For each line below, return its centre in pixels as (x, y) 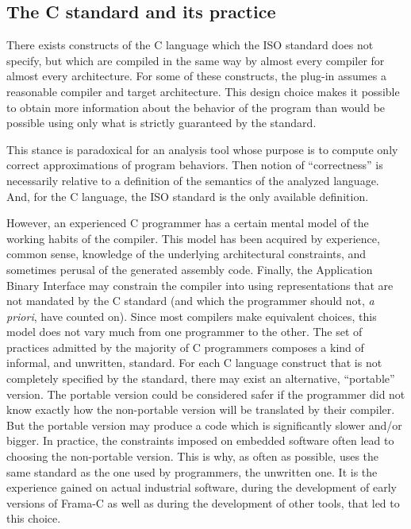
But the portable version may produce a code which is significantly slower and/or (204, 425)
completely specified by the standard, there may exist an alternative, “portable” (201, 378)
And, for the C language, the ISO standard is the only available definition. (188, 196)
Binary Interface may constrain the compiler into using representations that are (200, 285)
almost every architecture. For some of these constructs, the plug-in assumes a (196, 76)
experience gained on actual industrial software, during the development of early (202, 487)
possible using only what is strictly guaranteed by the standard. (161, 123)
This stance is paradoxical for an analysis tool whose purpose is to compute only (202, 149)
